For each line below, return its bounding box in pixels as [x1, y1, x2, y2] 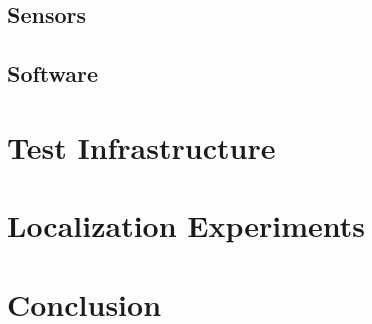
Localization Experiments [7, 205, 366, 246]
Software [7, 58, 99, 89]
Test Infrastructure [7, 126, 276, 167]
